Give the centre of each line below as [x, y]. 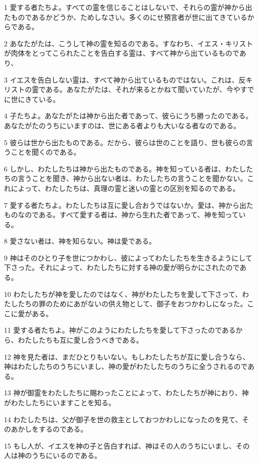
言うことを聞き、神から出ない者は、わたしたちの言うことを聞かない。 [132, 178]
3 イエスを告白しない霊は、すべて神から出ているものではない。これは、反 [125, 79]
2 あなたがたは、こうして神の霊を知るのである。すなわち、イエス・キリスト [129, 43]
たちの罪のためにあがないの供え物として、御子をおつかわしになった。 [132, 304]
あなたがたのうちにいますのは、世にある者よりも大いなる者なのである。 [122, 125]
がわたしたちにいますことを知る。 [60, 402]
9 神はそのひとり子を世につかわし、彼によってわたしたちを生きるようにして [128, 257]
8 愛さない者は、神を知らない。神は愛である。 [80, 241]
